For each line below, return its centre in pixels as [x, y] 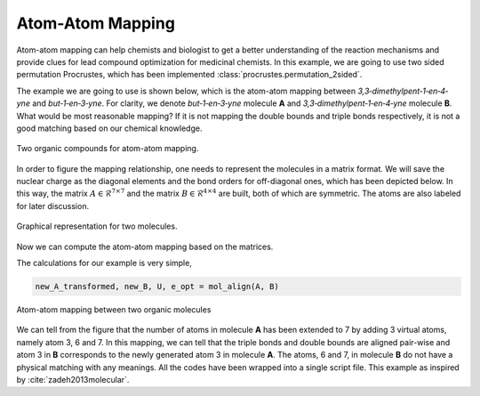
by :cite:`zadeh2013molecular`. [73, 379]
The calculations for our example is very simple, [104, 263]
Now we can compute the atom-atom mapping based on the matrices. [145, 246]
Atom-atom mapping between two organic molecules [114, 309]
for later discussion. [52, 206]
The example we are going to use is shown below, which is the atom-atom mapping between [186, 91]
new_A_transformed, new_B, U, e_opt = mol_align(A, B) [157, 286]
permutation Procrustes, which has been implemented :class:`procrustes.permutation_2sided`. [189, 75]
